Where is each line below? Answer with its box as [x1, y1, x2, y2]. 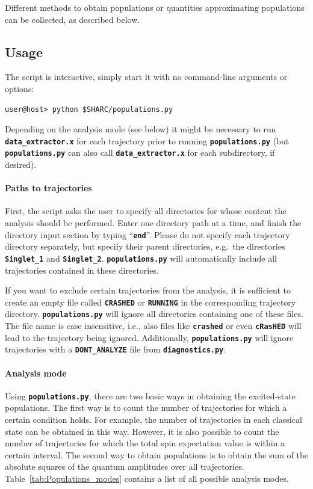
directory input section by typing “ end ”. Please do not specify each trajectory [5, 228, 290, 241]
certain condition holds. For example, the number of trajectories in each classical [5, 413, 302, 426]
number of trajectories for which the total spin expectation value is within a [5, 437, 285, 449]
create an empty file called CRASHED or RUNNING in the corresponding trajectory [5, 295, 296, 308]
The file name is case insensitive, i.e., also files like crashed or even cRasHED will [5, 319, 302, 332]
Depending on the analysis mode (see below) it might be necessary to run [5, 123, 276, 135]
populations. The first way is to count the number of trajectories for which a [5, 401, 287, 414]
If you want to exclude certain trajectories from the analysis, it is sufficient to [5, 284, 291, 297]
